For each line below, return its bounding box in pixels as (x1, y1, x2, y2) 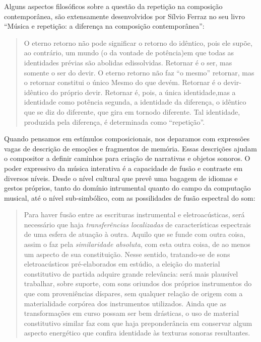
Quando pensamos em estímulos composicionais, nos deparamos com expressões (4, 133, 250, 144)
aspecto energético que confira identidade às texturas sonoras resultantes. (24, 327, 250, 338)
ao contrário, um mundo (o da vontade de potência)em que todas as (24, 47, 234, 58)
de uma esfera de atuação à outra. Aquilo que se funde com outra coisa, (24, 229, 245, 239)
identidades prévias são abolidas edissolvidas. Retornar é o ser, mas (24, 57, 232, 67)
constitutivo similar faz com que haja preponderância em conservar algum (24, 317, 252, 328)
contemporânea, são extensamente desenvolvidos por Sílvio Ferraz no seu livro (4, 11, 245, 21)
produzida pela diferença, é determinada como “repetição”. (24, 116, 205, 127)
